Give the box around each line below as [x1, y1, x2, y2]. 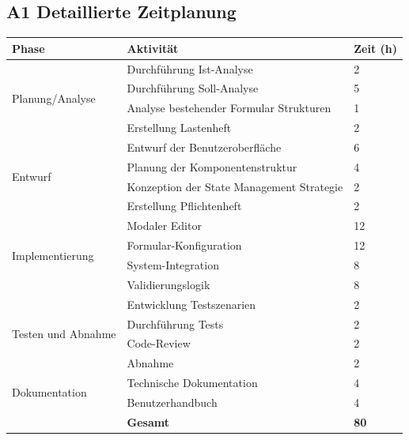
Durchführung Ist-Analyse [127, 60, 253, 77]
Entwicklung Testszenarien [127, 295, 256, 312]
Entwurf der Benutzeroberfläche [127, 138, 282, 155]
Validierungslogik [127, 276, 210, 292]
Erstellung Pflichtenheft [127, 197, 242, 214]
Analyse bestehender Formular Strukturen [127, 100, 331, 116]
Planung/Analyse [12, 89, 96, 106]
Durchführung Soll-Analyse [127, 80, 259, 96]
